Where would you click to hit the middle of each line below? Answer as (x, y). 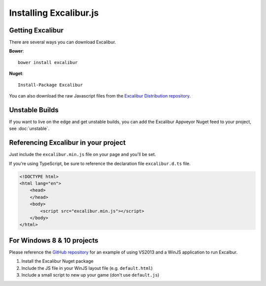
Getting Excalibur (36, 30)
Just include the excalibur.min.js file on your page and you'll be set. (83, 155)
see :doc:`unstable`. (29, 128)
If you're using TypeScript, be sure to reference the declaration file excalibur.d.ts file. (100, 163)
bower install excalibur (48, 62)
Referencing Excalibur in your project (67, 143)
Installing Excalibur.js (54, 13)
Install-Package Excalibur (50, 85)
